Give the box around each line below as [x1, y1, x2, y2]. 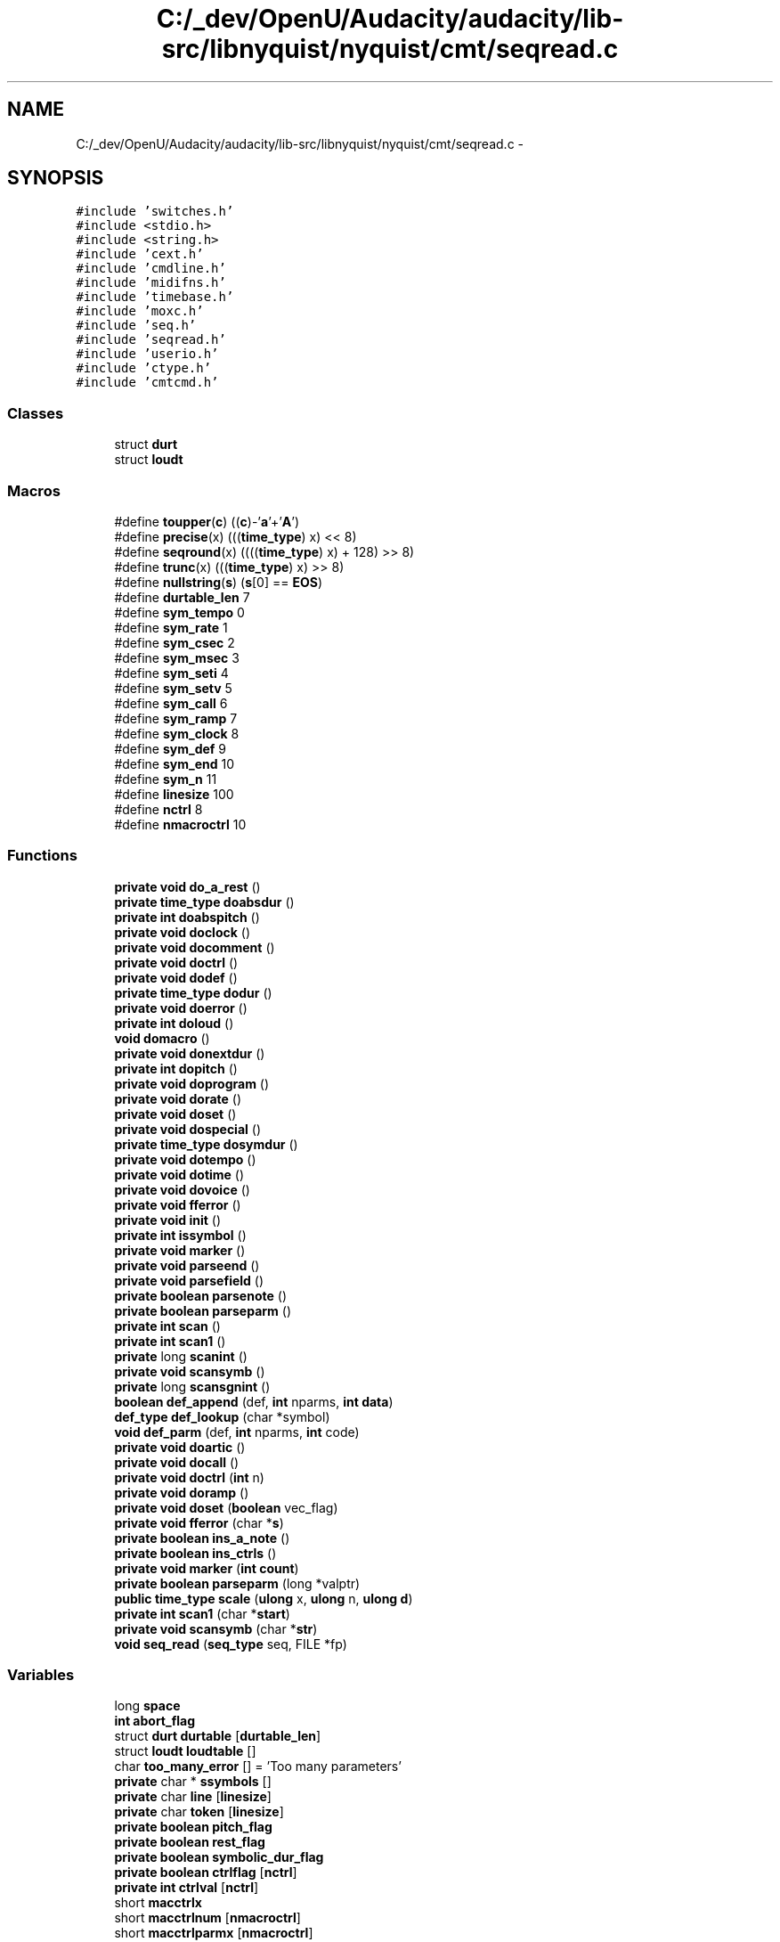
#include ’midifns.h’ [76, 275, 226, 290]
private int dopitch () [114, 1060, 238, 1076]
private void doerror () [114, 1000, 248, 1016]
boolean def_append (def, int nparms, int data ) [114, 1393, 394, 1409]
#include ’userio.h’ [76, 347, 219, 362]
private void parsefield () [114, 1272, 264, 1288]
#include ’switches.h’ [76, 204, 234, 219]
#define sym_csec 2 [114, 634, 235, 650]
